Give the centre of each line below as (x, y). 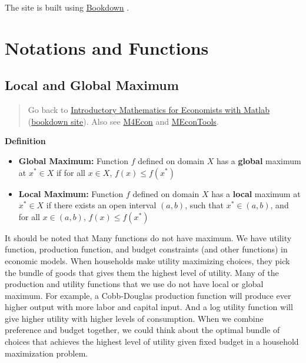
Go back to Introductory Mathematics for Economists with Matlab (149, 110)
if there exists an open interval (101, 205)
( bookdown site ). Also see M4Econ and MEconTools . (123, 121)
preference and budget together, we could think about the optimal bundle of (142, 330)
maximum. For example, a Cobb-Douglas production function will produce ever (148, 295)
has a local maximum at (256, 193)
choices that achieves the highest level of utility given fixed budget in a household (152, 342)
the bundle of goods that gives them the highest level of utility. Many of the (142, 272)
